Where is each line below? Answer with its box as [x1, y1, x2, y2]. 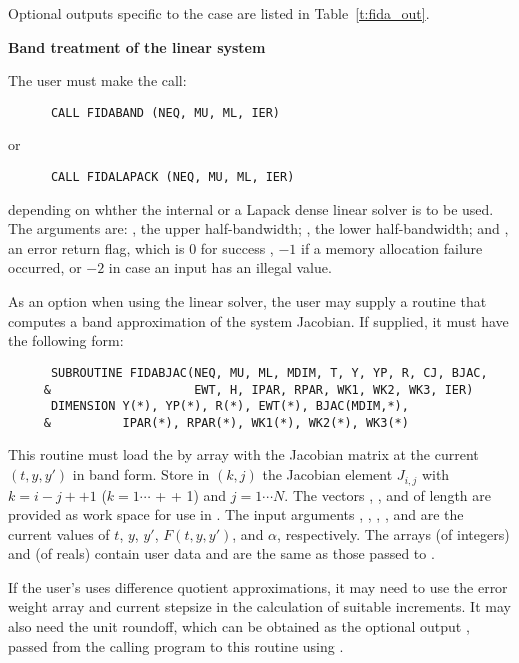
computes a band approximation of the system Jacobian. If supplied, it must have [8, 310, 509, 331]
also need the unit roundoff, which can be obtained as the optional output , [8, 616, 470, 637]
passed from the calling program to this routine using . [8, 635, 344, 656]
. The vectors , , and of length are [284, 484, 491, 505]
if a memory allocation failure [300, 237, 483, 258]
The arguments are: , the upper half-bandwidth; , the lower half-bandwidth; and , [8, 218, 509, 239]
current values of [8, 523, 110, 544]
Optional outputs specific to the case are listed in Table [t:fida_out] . [8, 3, 430, 23]
